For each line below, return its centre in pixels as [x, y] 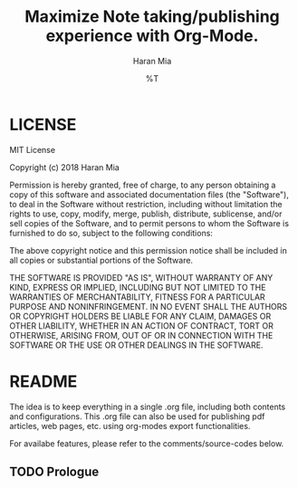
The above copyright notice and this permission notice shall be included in [148, 250]
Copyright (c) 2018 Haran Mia [64, 167]
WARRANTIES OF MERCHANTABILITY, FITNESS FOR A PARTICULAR [137, 297]
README [43, 381]
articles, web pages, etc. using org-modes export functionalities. [130, 426]
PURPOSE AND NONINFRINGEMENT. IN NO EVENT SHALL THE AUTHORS [149, 306]
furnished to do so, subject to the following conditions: [111, 233]
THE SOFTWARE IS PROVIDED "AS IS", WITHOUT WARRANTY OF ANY [141, 277]
